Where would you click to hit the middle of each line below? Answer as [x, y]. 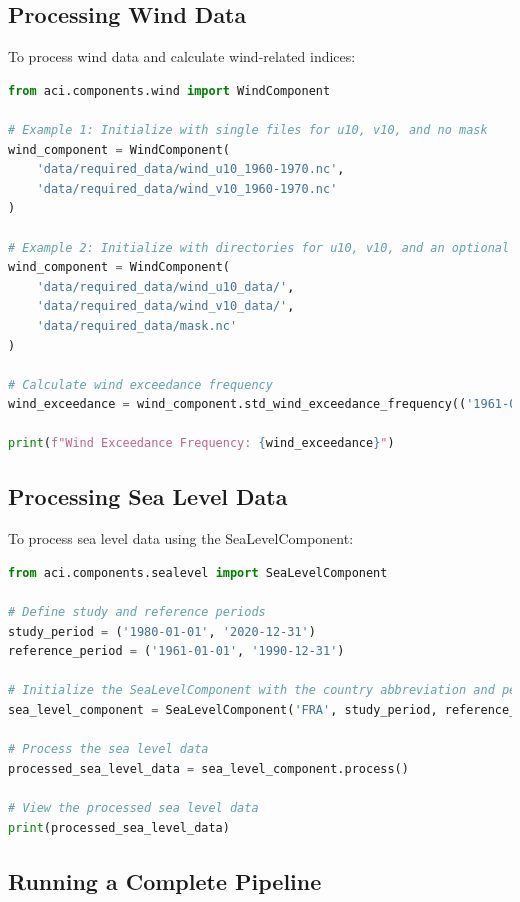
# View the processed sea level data [133, 808]
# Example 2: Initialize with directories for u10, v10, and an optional [259, 247]
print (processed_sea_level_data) [119, 827]
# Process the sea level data [108, 749]
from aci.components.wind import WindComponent [169, 90]
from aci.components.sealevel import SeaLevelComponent [198, 572]
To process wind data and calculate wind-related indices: [182, 56]
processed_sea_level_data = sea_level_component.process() [208, 768]
